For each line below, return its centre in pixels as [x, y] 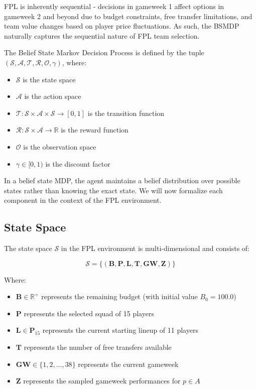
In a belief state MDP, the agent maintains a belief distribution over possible [122, 180]
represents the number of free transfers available [98, 347]
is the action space [53, 96]
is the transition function [126, 113]
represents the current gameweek [128, 364]
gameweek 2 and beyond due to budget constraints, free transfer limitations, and [128, 16]
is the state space [49, 79]
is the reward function [95, 130]
